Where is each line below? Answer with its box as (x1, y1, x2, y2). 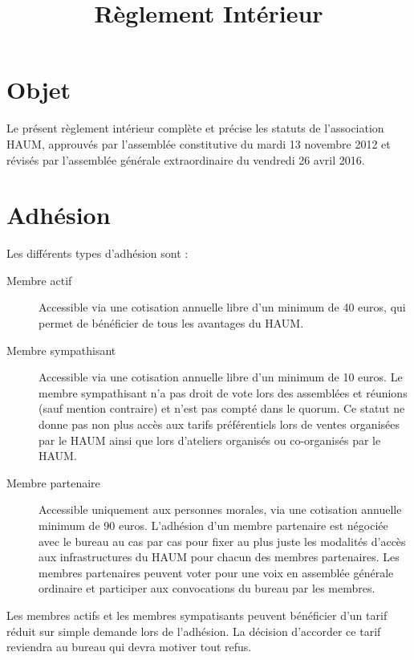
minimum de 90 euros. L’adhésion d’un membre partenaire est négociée (39, 516, 388, 533)
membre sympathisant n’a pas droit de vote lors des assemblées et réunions (39, 384, 408, 401)
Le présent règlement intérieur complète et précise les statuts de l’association (6, 120, 384, 136)
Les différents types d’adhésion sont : (6, 245, 189, 262)
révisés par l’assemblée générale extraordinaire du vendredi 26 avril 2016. (6, 151, 365, 168)
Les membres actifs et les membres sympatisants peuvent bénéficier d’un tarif (6, 606, 388, 623)
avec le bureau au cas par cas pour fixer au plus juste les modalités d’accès (39, 532, 406, 549)
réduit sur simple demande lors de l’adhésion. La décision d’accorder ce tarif (6, 622, 381, 639)
